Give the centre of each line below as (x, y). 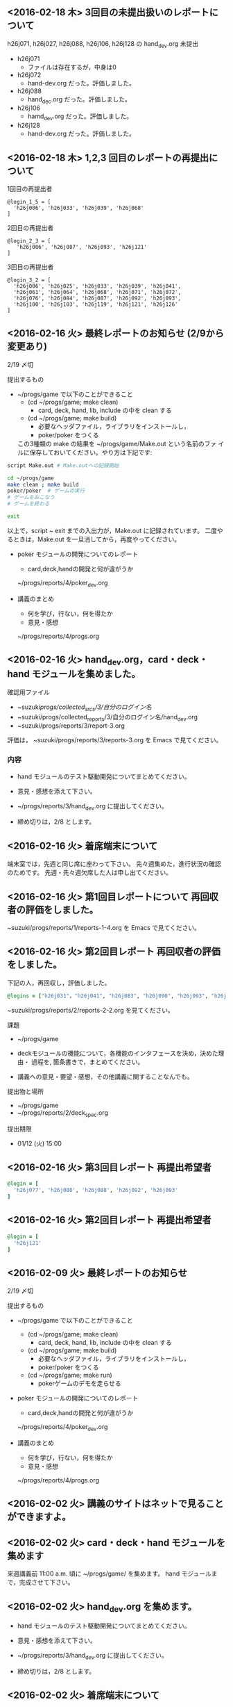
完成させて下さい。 (46, 1583)
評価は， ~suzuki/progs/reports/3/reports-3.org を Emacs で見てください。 (115, 740)
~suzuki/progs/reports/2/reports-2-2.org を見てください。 (91, 1010)
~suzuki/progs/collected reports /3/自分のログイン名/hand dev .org (107, 718)
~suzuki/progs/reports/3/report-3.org (71, 726)
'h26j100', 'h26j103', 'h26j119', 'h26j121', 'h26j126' (96, 304)
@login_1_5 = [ (29, 202)
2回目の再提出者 (31, 228)
